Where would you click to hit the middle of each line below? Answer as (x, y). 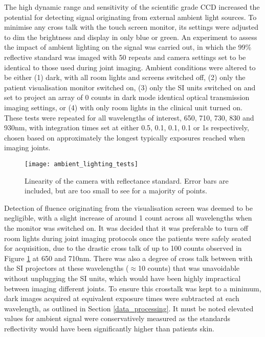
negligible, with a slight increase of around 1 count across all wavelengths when (128, 218)
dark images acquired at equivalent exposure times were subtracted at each (122, 298)
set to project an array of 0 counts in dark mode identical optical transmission (127, 97)
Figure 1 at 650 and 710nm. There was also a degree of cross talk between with (128, 258)
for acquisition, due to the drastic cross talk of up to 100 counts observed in (123, 248)
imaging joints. (27, 147)
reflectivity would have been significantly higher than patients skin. (109, 328)
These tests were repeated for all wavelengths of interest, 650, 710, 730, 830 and (129, 117)
